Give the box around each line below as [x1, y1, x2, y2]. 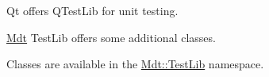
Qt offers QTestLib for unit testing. [6, 2, 179, 18]
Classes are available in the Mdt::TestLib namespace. [6, 56, 264, 72]
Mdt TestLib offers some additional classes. [6, 29, 216, 45]
